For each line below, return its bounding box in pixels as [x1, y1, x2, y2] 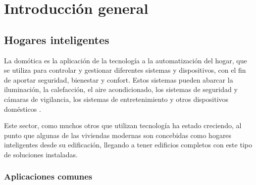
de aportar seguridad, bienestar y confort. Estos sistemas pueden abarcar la [4, 74, 233, 85]
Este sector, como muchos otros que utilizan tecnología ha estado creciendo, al [4, 120, 242, 131]
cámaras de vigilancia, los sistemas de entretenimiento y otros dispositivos [4, 93, 229, 104]
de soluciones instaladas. [4, 149, 78, 159]
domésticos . [4, 103, 41, 114]
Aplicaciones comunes [4, 170, 93, 183]
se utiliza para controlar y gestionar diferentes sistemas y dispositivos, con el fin [4, 65, 246, 75]
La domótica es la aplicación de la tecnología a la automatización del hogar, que [4, 55, 247, 65]
